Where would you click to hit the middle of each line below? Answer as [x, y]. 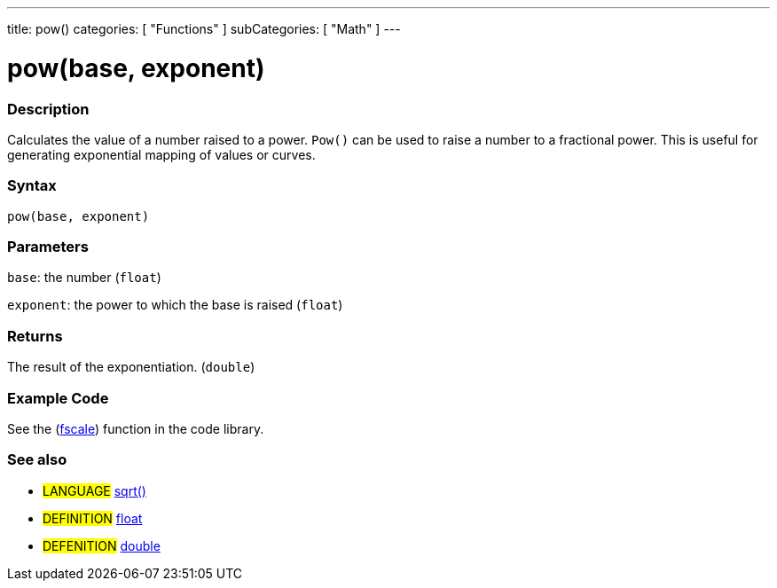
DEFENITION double [102, 545]
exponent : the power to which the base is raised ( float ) [175, 305]
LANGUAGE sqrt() [94, 490]
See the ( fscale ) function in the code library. [136, 428]
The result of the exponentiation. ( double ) [131, 367]
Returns [35, 336]
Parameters [48, 247]
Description [48, 109]
